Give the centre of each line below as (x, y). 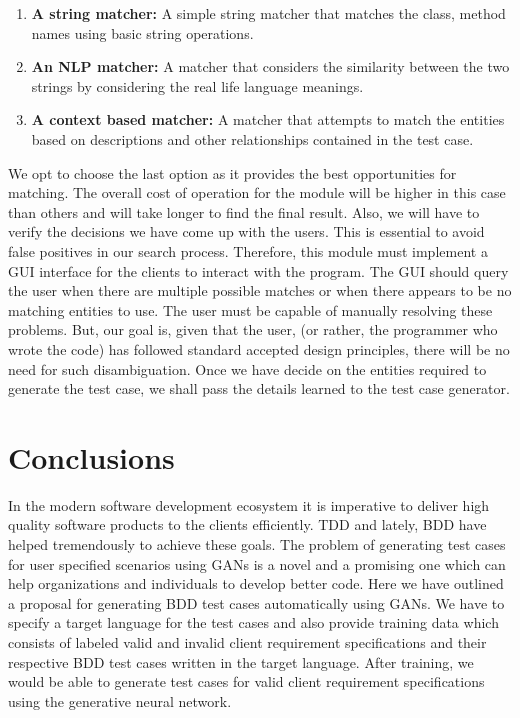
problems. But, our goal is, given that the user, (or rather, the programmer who (253, 329)
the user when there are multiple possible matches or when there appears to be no (260, 290)
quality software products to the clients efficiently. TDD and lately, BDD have (247, 524)
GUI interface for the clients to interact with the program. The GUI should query (258, 270)
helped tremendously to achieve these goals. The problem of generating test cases (257, 544)
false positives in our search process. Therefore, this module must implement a (248, 250)
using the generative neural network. (120, 700)
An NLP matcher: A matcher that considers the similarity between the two (270, 66)
